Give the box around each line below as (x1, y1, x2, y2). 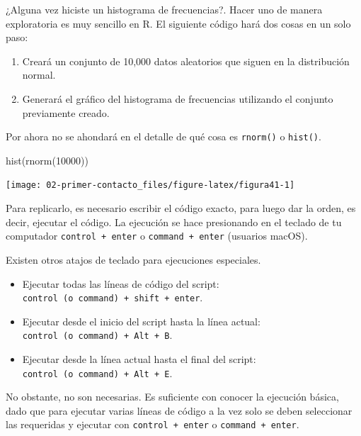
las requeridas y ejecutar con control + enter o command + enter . (6, 417, 299, 432)
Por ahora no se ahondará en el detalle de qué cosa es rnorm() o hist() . (6, 129, 321, 144)
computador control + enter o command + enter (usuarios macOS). (6, 228, 308, 243)
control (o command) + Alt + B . (22, 328, 173, 342)
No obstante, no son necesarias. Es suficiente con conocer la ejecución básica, (6, 389, 339, 404)
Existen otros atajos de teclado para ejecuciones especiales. (6, 252, 261, 267)
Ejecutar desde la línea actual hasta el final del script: (22, 352, 256, 366)
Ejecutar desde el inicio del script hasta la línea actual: (22, 313, 260, 328)
